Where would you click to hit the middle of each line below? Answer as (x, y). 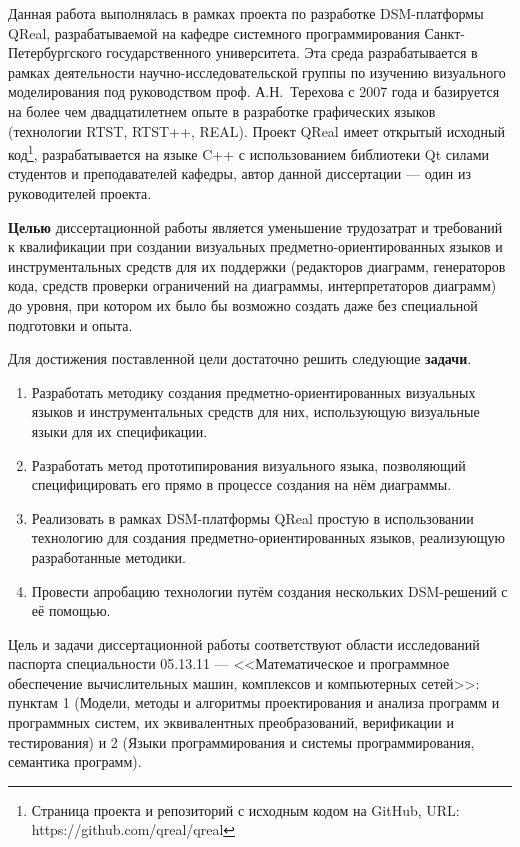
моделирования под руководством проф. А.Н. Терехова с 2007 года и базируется (254, 91)
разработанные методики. (108, 556)
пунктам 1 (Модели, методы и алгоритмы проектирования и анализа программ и (254, 702)
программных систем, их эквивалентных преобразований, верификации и (231, 722)
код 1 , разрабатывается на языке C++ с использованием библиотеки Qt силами (249, 152)
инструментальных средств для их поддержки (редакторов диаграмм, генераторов (257, 265)
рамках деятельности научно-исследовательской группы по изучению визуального (257, 71)
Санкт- (444, 32)
